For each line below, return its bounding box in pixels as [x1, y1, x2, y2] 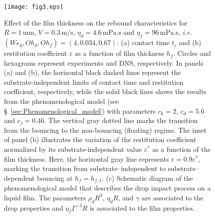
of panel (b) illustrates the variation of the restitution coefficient [4, 134, 196, 145]
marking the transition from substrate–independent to [4, 163, 166, 173]
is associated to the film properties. [89, 202, 195, 213]
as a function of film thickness [75, 48, 165, 58]
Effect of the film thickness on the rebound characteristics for [4, 17, 188, 27]
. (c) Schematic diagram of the [102, 172, 193, 183]
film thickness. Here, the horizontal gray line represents [4, 153, 169, 164]
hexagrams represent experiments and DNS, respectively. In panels [4, 57, 203, 68]
